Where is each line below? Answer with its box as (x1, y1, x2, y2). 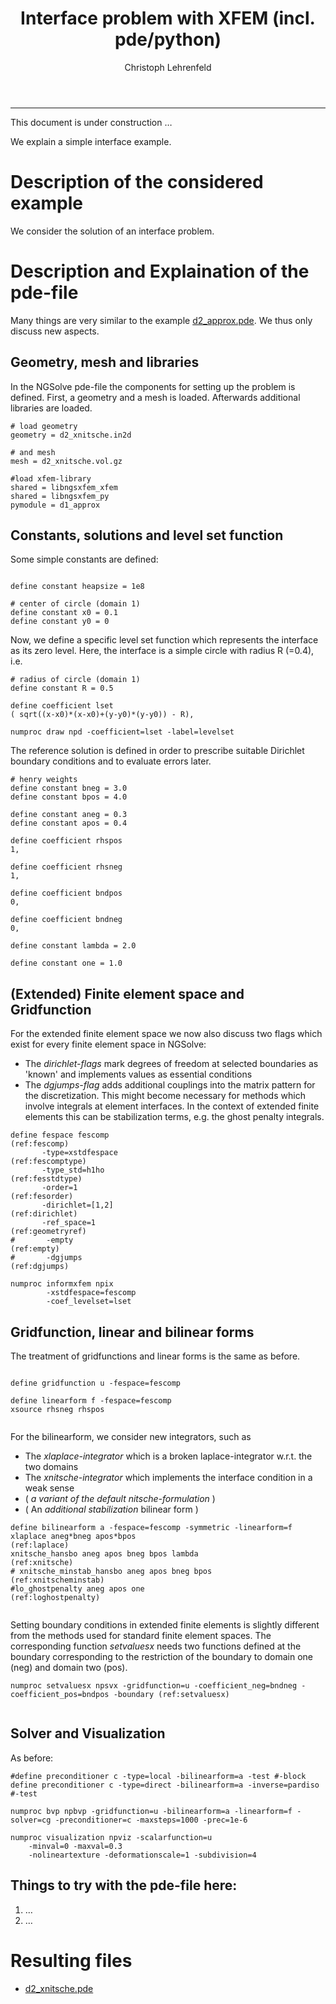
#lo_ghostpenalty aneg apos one (10, 1584, 145, 1594)
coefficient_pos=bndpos (10, 1690, 110, 1700)
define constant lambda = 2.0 (10, 941, 137, 951)
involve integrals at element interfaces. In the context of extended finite (24, 1100, 320, 1112)
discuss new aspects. (10, 325, 100, 337)
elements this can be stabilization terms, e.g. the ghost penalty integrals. (24, 1111, 325, 1123)
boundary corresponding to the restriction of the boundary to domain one (10, 1651, 313, 1663)
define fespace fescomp (10, 1130, 110, 1141)
